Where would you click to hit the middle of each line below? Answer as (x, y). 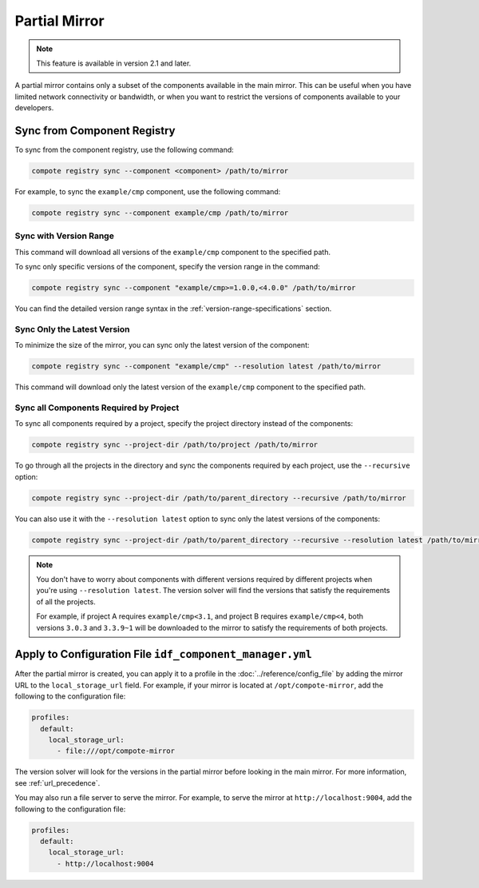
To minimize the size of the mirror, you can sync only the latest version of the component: (162, 345)
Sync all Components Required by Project (97, 408)
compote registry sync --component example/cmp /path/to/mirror (160, 213)
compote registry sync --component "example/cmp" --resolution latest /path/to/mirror (206, 366)
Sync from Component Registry (95, 131)
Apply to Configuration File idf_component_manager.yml (164, 654)
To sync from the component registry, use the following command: (125, 150)
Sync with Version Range (65, 236)
